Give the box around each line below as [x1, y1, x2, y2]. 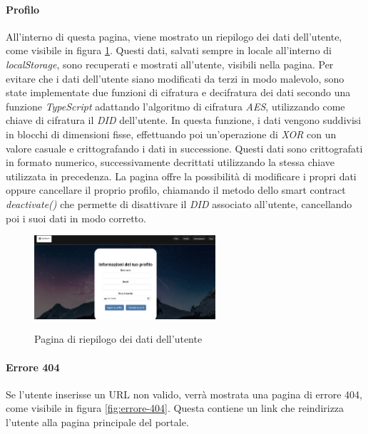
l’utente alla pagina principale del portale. [6, 414, 189, 429]
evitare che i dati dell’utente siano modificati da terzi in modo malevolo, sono [6, 71, 344, 86]
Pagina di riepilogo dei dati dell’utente [34, 331, 203, 346]
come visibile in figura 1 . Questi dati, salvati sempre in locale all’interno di [6, 43, 332, 58]
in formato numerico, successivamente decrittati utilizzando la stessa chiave [6, 155, 334, 170]
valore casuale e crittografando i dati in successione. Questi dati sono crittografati [6, 140, 363, 155]
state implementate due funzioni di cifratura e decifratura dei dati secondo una [6, 85, 351, 100]
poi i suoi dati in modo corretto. [6, 210, 146, 225]
